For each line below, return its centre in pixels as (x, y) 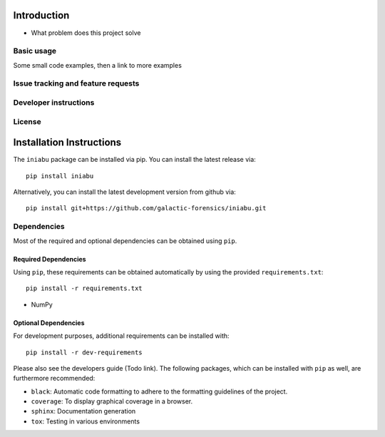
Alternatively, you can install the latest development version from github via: (125, 192)
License (27, 121)
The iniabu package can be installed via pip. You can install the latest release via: (134, 160)
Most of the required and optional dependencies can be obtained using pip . (125, 241)
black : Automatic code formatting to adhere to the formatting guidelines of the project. (159, 391)
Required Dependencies (50, 259)
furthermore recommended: (54, 379)
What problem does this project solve (86, 33)
